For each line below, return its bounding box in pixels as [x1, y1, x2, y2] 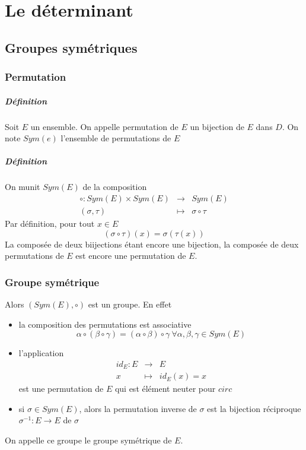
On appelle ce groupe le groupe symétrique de [5, 434, 172, 446]
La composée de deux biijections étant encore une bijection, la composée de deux [5, 237, 299, 250]
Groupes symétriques [5, 38, 138, 56]
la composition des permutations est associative [18, 318, 192, 330]
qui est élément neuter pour [114, 382, 216, 395]
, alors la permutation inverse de [79, 402, 197, 414]
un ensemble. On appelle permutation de [30, 120, 179, 132]
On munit [5, 180, 40, 193]
